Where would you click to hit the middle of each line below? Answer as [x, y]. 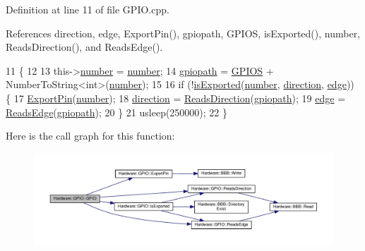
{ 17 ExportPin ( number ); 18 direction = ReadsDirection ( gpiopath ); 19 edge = [176, 98]
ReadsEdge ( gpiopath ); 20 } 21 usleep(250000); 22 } [117, 112]
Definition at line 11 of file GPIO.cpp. [88, 9]
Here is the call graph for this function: [90, 136]
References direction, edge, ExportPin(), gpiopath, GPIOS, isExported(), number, [183, 33]
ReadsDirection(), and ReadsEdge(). [84, 47]
